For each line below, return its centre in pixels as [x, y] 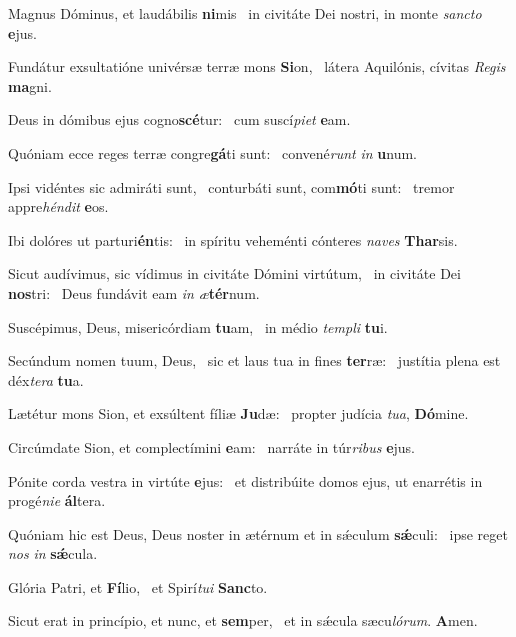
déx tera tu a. [46, 379]
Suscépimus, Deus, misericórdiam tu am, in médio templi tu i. [198, 326]
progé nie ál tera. [57, 500]
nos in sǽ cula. [53, 553]
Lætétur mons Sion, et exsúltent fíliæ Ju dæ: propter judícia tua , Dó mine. [238, 413]
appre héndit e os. [58, 206]
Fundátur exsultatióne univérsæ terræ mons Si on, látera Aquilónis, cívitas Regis [257, 66]
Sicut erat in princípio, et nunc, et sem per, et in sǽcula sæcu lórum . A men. [243, 620]
